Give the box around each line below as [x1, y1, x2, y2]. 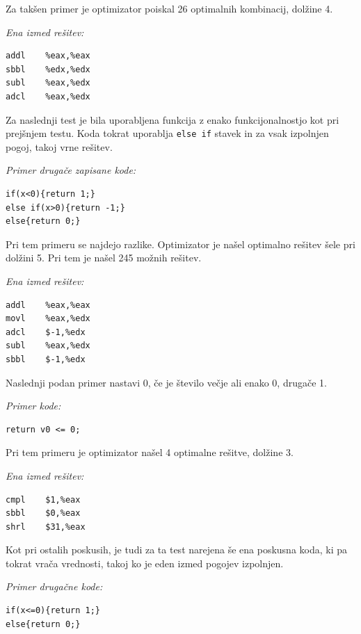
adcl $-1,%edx [6, 327, 86, 337]
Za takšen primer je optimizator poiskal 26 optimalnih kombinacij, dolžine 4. [6, 1, 333, 15]
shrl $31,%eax [6, 521, 86, 532]
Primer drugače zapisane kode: [6, 163, 136, 177]
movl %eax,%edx [6, 314, 90, 324]
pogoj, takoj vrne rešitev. [6, 139, 113, 154]
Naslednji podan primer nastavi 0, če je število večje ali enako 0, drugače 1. [6, 375, 327, 389]
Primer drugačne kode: [6, 579, 103, 594]
